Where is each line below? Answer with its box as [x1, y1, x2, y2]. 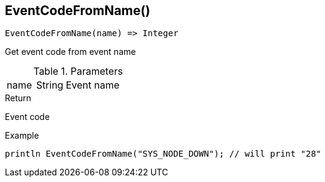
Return [5, 93, 31, 104]
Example [5, 130, 39, 141]
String [36, 79, 64, 92]
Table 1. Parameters [33, 65, 123, 78]
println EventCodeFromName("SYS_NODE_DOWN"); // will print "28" [5, 149, 321, 159]
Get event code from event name [5, 46, 136, 57]
